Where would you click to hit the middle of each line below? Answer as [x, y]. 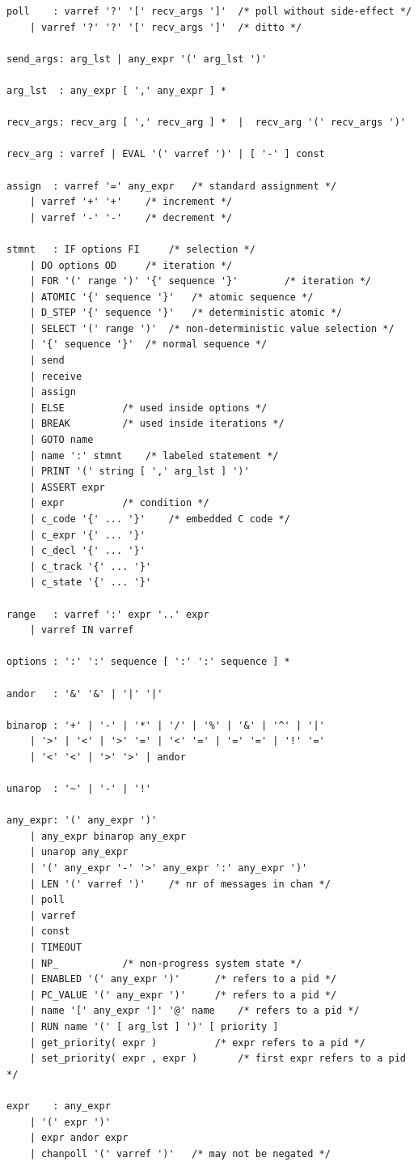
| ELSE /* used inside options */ [148, 408]
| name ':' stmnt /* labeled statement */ [154, 455]
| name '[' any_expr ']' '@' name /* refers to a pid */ [194, 1011]
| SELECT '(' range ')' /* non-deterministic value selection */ [212, 328]
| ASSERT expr [67, 487]
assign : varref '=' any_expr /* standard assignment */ [172, 186]
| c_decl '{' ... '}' [87, 551]
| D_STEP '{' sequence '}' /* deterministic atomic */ [186, 313]
